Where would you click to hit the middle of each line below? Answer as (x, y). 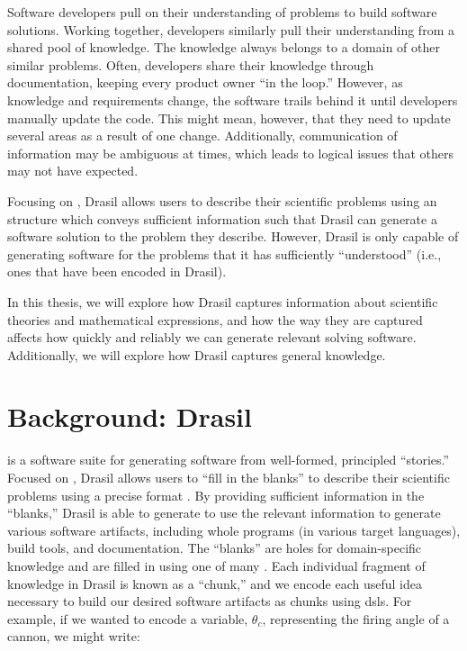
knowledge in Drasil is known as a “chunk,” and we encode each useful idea (215, 583)
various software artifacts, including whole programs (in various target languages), (234, 530)
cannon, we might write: (74, 636)
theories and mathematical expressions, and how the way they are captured (215, 319)
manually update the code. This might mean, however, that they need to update (229, 118)
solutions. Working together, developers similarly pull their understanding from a (231, 29)
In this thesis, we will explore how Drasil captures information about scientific (223, 301)
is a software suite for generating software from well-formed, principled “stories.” (229, 460)
